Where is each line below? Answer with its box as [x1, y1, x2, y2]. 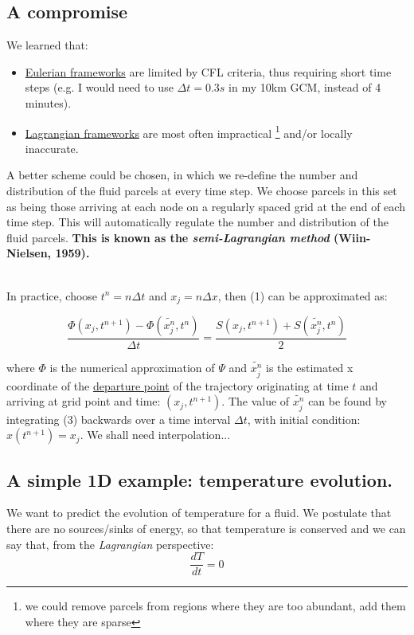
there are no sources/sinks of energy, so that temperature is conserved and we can [6, 519, 406, 536]
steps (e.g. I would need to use [25, 79, 174, 96]
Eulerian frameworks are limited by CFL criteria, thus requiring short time [25, 63, 392, 80]
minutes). [25, 94, 72, 111]
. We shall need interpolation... [80, 426, 231, 443]
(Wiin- [334, 229, 371, 245]
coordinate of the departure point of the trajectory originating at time [6, 377, 349, 394]
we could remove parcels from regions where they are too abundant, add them [25, 598, 406, 614]
